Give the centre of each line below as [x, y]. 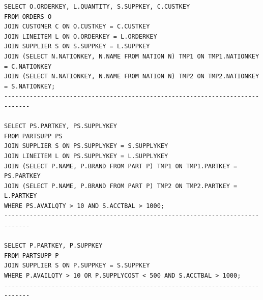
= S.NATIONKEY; [30, 86]
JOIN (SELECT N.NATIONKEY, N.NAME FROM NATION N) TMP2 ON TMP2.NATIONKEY [132, 77]
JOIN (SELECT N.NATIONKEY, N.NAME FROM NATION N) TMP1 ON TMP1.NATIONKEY [132, 56]
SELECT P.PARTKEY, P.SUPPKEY [53, 246]
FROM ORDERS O [28, 17]
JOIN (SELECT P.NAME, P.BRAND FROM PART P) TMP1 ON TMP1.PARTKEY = [121, 166]
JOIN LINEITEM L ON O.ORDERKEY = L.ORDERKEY [81, 36]
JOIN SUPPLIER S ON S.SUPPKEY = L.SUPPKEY [77, 47]
